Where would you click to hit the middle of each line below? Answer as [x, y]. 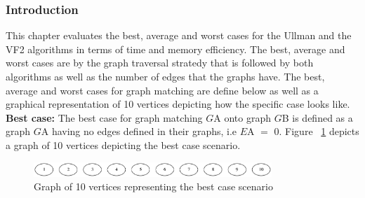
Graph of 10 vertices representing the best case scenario [153, 186]
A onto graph [242, 117]
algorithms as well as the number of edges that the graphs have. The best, [165, 76]
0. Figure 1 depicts [317, 131]
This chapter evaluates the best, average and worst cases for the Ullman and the [179, 35]
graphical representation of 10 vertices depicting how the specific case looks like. [178, 104]
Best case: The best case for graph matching [104, 117]
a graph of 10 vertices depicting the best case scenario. [123, 144]
